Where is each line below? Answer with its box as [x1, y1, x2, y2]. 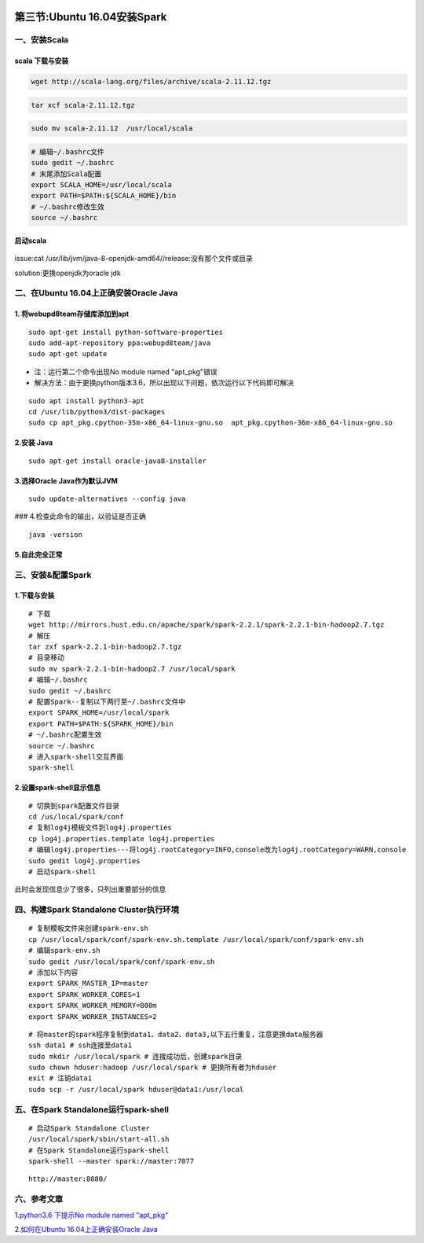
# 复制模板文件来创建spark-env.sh [28, 924, 149, 933]
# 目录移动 [28, 653, 64, 662]
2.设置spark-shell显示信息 [14, 783, 101, 793]
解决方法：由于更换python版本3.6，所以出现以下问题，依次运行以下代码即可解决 [34, 378, 294, 388]
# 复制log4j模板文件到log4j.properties [28, 823, 172, 833]
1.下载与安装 [14, 590, 55, 601]
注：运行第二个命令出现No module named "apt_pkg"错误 [34, 366, 217, 377]
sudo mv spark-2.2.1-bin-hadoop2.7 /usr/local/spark [28, 664, 236, 673]
